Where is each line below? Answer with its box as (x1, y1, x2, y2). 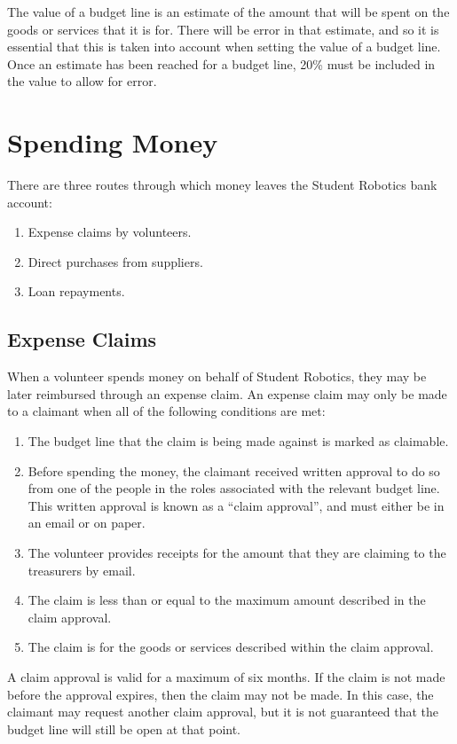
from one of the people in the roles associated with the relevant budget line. (28, 479, 440, 497)
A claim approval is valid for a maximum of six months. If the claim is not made (7, 667, 445, 685)
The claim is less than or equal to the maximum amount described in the (28, 591, 426, 609)
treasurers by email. (28, 560, 136, 579)
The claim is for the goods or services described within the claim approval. (28, 638, 434, 656)
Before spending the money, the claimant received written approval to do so (28, 461, 440, 480)
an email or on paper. (28, 513, 146, 532)
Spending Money (7, 124, 218, 161)
